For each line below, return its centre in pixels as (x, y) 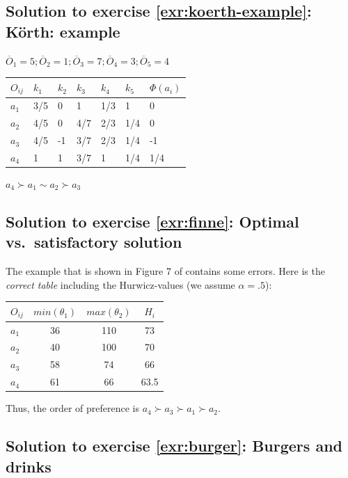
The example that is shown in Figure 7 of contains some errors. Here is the (165, 271)
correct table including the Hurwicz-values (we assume (120, 284)
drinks (29, 466)
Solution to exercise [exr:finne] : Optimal (152, 221)
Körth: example (63, 31)
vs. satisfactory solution (94, 242)
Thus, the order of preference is (73, 408)
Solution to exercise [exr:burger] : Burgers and (174, 446)
